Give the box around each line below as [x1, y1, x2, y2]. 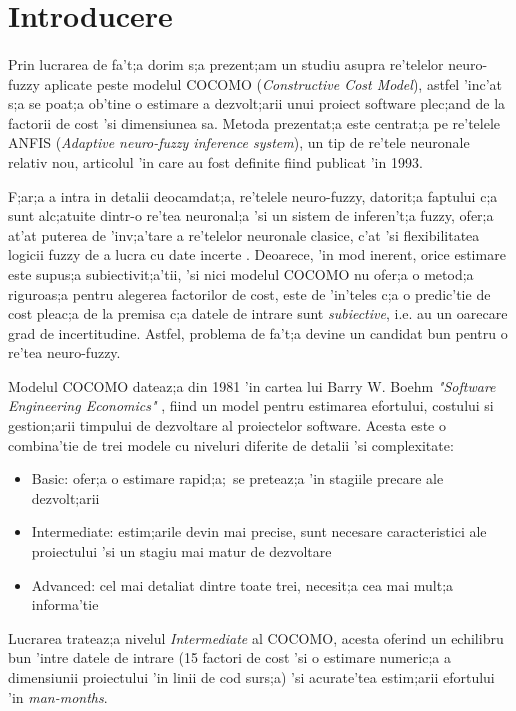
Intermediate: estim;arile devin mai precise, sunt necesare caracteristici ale [31, 521, 487, 542]
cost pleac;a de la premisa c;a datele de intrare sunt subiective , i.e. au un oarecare [8, 303, 508, 324]
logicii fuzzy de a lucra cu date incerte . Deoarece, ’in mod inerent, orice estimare [8, 244, 506, 265]
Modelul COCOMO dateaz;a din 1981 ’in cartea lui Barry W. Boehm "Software [8, 375, 496, 396]
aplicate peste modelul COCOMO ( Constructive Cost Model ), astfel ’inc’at [44, 73, 503, 94]
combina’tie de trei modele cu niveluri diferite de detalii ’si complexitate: [8, 434, 454, 455]
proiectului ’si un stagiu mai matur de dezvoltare [31, 541, 332, 562]
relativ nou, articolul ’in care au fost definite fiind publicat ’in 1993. [8, 151, 423, 172]
